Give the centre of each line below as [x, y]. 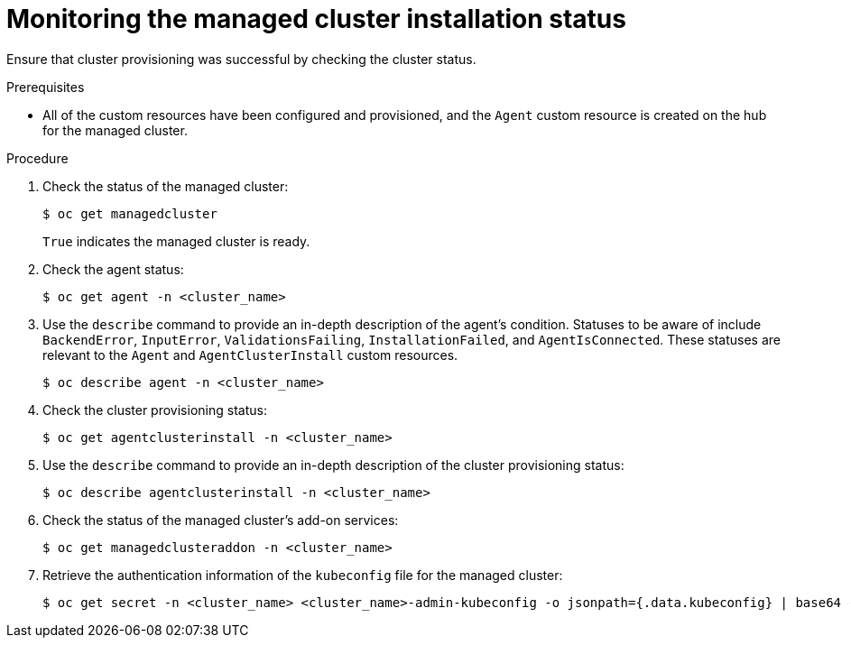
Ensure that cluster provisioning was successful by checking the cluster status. [241, 59]
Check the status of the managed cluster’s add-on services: [221, 520]
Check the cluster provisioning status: [155, 410]
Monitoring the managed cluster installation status [316, 19]
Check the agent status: [113, 269]
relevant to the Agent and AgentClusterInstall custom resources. [250, 355]
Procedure [37, 158]
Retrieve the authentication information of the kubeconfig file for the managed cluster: [303, 575]
